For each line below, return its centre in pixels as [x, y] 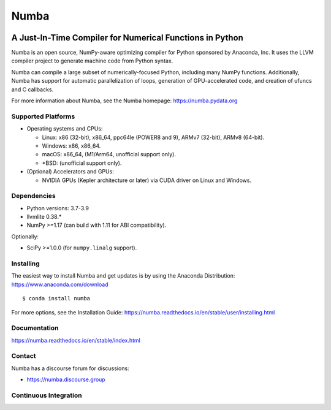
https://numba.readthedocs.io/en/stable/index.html [76, 340]
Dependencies [34, 196]
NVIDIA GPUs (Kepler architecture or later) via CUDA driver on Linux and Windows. [146, 180]
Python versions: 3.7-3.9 [58, 208]
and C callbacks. [32, 89]
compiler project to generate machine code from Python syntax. [92, 61]
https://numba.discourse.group [66, 379]
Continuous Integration [47, 395]
